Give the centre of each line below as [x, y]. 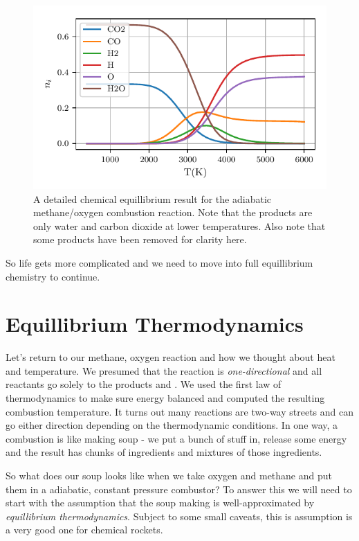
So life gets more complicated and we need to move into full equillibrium [159, 262]
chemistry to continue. [53, 276]
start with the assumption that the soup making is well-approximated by [160, 503]
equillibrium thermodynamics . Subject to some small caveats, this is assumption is [179, 516]
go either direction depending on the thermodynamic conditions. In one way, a [172, 425]
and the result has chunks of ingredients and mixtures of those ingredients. [164, 452]
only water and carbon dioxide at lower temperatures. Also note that [179, 225]
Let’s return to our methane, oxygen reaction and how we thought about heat [171, 357]
